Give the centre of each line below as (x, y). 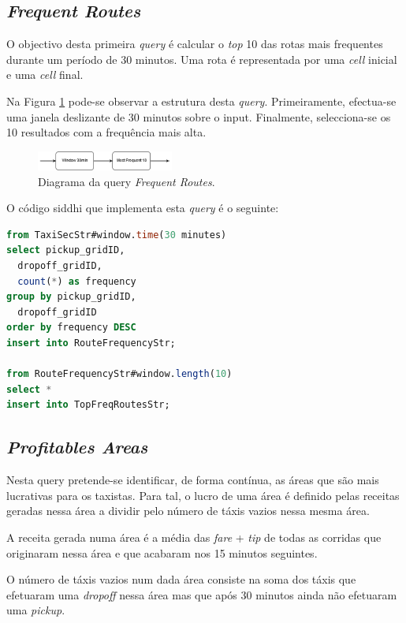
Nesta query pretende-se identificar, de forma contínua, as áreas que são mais (193, 480)
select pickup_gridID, (66, 250)
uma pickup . (36, 610)
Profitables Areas (77, 447)
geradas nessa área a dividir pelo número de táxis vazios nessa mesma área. (188, 511)
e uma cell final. (45, 75)
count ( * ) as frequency (77, 281)
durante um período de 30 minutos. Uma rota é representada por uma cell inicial (202, 59)
